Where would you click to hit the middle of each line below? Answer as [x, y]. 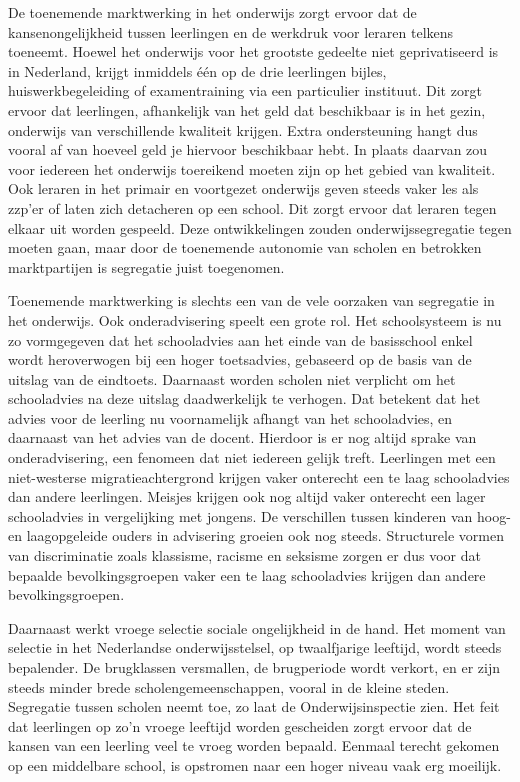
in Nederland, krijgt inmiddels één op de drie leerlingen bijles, [197, 70]
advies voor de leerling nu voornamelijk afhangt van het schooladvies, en [230, 417]
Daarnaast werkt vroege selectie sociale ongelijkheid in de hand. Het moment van [257, 627]
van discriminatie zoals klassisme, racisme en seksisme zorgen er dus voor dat [244, 555]
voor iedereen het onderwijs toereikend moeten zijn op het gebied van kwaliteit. [252, 168]
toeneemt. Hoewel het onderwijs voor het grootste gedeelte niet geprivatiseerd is [253, 51]
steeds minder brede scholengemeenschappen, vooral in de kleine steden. [229, 686]
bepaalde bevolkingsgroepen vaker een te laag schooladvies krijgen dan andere [247, 574]
